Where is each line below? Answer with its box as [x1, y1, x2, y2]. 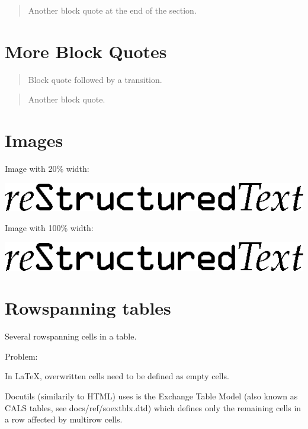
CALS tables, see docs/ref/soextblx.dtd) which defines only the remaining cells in [5, 401, 301, 414]
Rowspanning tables [5, 296, 171, 320]
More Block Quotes [5, 39, 167, 63]
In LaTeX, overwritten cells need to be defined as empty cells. [5, 370, 229, 382]
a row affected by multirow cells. [5, 413, 123, 425]
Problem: [5, 350, 38, 362]
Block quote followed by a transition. [28, 73, 162, 85]
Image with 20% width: [5, 162, 89, 175]
